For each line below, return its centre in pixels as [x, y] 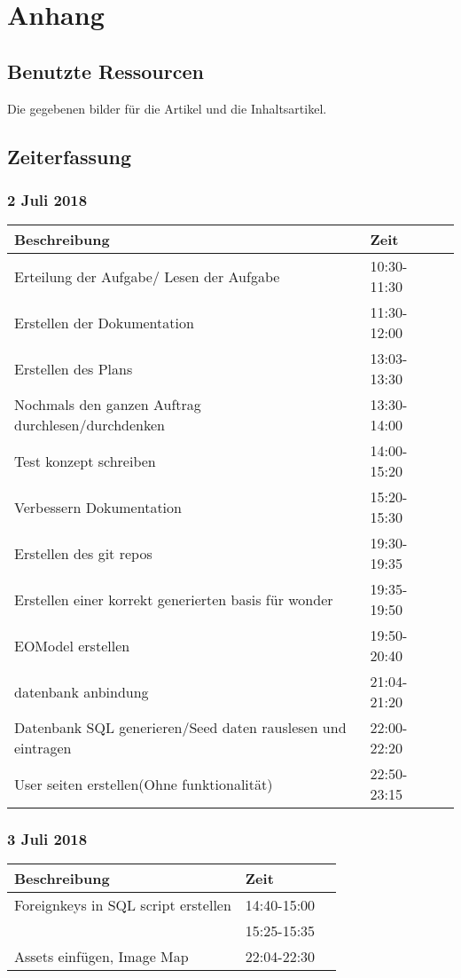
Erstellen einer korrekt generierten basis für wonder [174, 599]
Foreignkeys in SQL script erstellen [123, 905]
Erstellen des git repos [83, 553]
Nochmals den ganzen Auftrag [108, 405]
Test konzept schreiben [85, 461]
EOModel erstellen [72, 645]
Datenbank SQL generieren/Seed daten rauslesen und [180, 728]
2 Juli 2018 [47, 199]
